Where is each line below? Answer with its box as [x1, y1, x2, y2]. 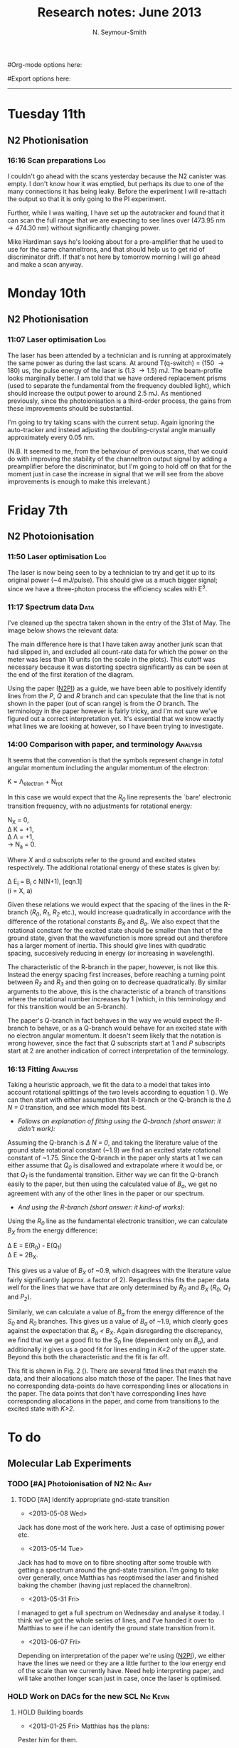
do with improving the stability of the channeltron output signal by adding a [7, 454, 228, 463]
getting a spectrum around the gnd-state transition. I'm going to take [17, 1565, 219, 1574]
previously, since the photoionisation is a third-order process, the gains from [7, 397, 232, 405]
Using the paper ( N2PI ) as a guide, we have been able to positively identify [7, 684, 227, 692]
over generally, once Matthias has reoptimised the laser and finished [17, 1573, 219, 1582]
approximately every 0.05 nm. [7, 433, 95, 441]
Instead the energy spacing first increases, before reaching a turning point [7, 971, 225, 979]
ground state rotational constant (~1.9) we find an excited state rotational [7, 1146, 221, 1155]
